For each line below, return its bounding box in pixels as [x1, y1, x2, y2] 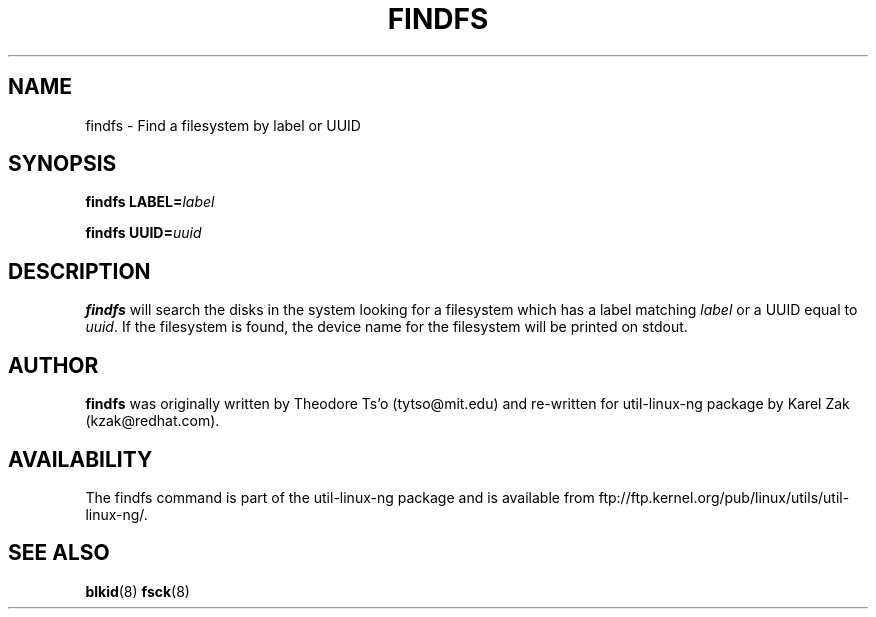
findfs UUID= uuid [85, 224, 202, 242]
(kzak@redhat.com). [85, 412, 220, 430]
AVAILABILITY [8, 446, 153, 472]
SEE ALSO [8, 540, 110, 566]
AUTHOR [8, 352, 99, 378]
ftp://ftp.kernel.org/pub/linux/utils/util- [598, 488, 850, 506]
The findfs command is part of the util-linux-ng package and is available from [85, 488, 595, 506]
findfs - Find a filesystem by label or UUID [85, 116, 361, 134]
